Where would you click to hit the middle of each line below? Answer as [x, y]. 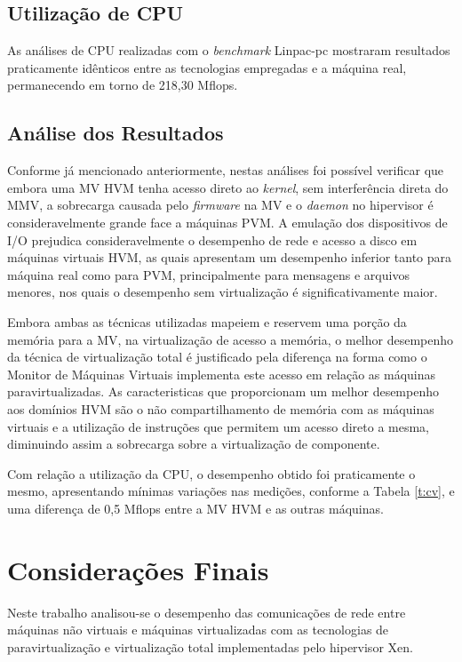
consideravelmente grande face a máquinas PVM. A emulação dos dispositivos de [227, 222]
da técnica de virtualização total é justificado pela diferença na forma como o [217, 357]
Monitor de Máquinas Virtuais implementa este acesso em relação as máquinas [222, 374]
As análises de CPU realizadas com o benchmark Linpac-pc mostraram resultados [229, 50]
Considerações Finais [138, 569]
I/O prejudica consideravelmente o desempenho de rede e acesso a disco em [212, 239]
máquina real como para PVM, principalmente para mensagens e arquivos [208, 274]
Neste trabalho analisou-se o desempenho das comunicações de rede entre [207, 612]
